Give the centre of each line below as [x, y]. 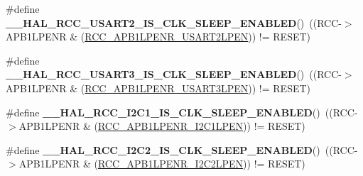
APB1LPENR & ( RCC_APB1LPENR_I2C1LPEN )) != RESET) [162, 126]
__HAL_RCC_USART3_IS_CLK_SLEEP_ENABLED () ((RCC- [174, 74]
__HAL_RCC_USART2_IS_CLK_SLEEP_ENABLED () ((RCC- [174, 22]
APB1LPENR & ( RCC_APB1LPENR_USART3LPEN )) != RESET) [158, 88]
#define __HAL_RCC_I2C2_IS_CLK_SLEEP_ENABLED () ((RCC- [182, 149]
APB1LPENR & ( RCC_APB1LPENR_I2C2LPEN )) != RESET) [162, 164]
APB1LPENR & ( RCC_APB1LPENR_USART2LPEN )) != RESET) [158, 37]
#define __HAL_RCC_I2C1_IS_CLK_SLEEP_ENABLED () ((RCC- [182, 112]
